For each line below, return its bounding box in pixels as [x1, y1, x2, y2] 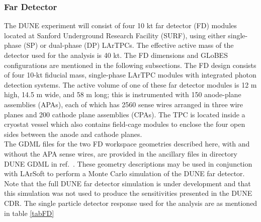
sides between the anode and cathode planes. [4, 128, 142, 139]
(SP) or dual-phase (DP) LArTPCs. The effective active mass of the [23, 40, 234, 50]
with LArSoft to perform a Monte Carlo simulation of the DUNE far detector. [4, 168, 245, 179]
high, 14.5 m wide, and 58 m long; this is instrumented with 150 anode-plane [4, 89, 241, 100]
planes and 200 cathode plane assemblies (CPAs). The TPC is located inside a [4, 109, 245, 119]
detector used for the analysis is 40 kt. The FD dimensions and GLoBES [4, 50, 228, 60]
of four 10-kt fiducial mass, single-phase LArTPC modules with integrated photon [4, 69, 256, 80]
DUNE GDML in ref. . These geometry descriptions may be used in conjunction [4, 158, 252, 169]
